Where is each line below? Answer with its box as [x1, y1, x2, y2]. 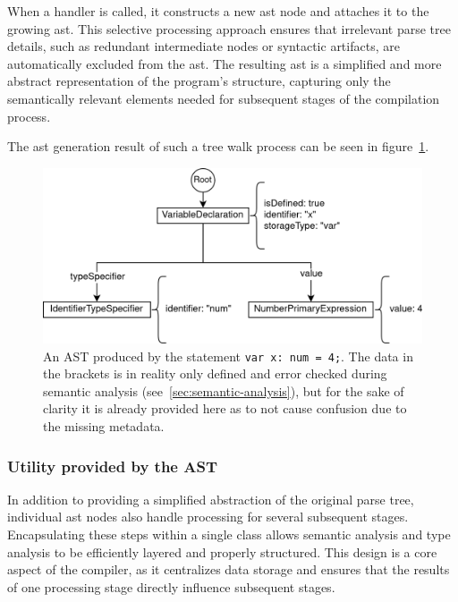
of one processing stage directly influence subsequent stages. [7, 577, 335, 596]
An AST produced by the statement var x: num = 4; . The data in [43, 346, 413, 365]
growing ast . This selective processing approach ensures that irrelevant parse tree [7, 19, 451, 38]
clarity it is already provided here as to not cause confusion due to [43, 399, 407, 418]
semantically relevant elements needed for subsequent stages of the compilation [7, 89, 440, 107]
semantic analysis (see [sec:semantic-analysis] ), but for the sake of [43, 381, 404, 400]
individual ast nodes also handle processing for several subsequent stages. [7, 507, 409, 526]
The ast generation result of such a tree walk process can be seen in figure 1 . [7, 137, 429, 156]
